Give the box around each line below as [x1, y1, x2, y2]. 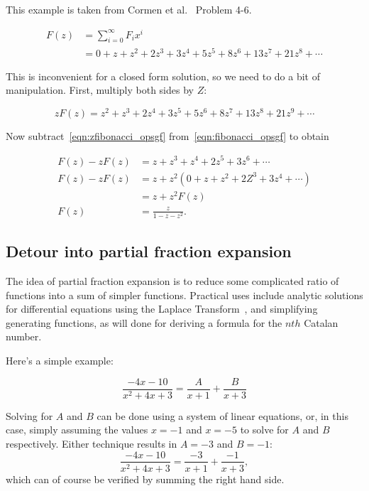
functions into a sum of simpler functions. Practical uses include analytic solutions [6, 287, 363, 302]
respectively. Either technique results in [6, 436, 177, 450]
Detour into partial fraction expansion [6, 240, 292, 262]
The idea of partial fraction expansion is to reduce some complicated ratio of [6, 274, 339, 288]
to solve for [240, 422, 289, 437]
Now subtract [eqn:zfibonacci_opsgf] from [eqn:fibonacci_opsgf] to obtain [6, 128, 329, 143]
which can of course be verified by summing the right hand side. [6, 471, 285, 486]
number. [6, 329, 42, 344]
